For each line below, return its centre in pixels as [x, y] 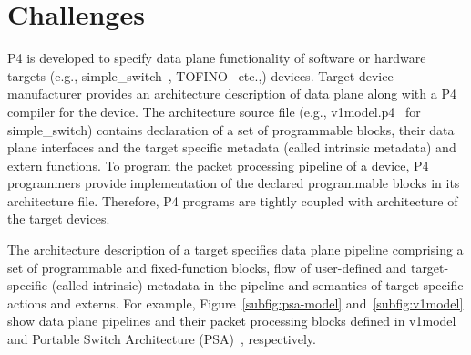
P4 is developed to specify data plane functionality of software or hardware [217, 58]
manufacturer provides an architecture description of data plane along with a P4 [232, 94]
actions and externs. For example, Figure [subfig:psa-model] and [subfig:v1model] [235, 303]
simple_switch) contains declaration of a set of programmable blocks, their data [231, 129]
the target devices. [59, 219]
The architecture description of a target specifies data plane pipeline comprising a [235, 250]
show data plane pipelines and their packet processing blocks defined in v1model [232, 321]
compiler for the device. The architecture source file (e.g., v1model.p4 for [214, 111]
